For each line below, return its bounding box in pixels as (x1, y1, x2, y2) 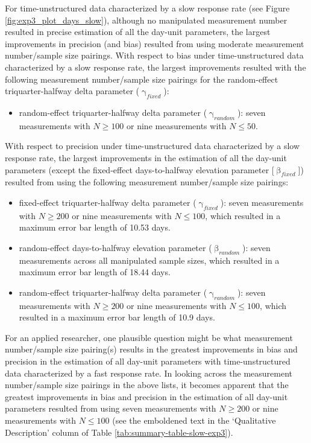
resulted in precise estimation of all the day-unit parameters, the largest (5, 25, 271, 38)
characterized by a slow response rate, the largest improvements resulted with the (5, 60, 306, 73)
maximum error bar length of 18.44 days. (19, 266, 171, 278)
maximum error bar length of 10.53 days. (19, 221, 171, 234)
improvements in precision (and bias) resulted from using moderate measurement (5, 37, 304, 49)
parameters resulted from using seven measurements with (5, 402, 216, 415)
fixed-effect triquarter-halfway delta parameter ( (19, 196, 196, 208)
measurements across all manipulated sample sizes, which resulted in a (19, 253, 280, 266)
